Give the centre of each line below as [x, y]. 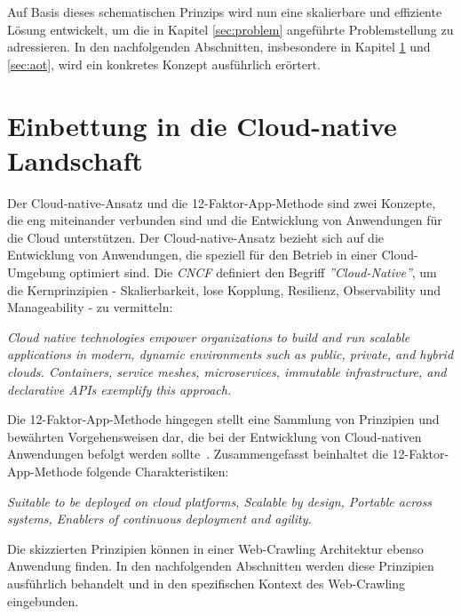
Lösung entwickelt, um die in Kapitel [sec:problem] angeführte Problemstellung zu [230, 29]
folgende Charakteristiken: [158, 471]
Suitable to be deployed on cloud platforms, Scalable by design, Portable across [220, 501]
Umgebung [36, 272]
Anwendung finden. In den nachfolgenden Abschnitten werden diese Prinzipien [221, 566]
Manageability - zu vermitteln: [90, 307]
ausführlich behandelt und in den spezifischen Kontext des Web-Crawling [207, 583]
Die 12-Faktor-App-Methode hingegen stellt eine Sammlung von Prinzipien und [223, 419]
